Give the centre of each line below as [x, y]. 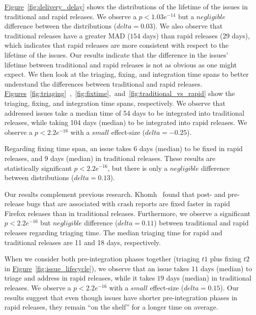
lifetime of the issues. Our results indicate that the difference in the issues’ [116, 54]
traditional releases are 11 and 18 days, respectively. [83, 242]
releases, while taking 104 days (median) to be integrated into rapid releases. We [126, 122]
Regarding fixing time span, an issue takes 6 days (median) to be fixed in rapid [124, 148]
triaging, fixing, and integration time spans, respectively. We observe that [115, 103]
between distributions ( [39, 177]
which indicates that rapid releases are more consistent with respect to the [116, 45]
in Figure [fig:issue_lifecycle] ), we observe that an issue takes [97, 268]
